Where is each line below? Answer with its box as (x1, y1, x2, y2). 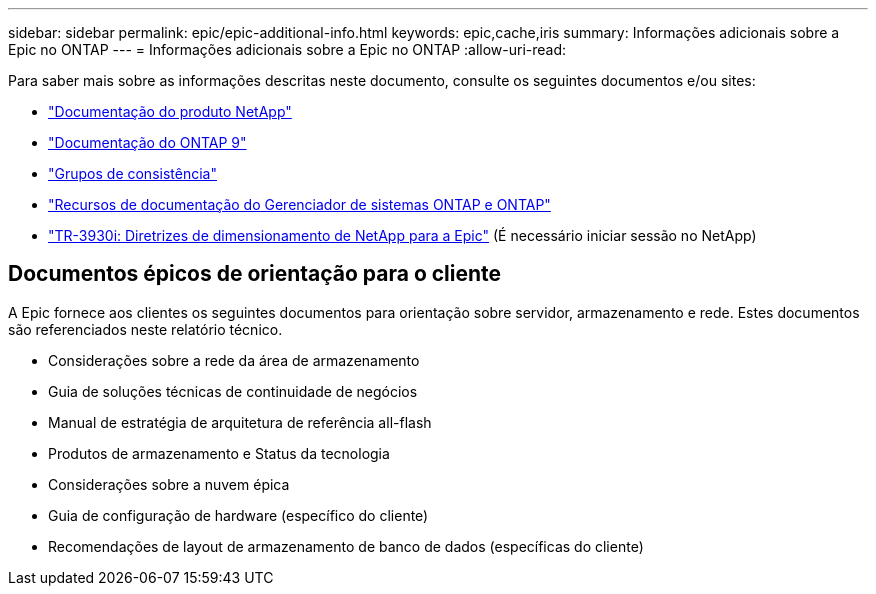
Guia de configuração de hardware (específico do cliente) (48, 506, 429, 524)
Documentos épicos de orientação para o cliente (8, 261, 502, 287)
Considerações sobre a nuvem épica (48, 475, 290, 493)
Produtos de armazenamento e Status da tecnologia (48, 444, 390, 462)
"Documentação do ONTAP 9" (48, 134, 247, 151)
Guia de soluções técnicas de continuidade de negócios (48, 382, 418, 400)
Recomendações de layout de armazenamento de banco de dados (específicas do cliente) (48, 537, 644, 555)
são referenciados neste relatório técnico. (8, 320, 283, 338)
